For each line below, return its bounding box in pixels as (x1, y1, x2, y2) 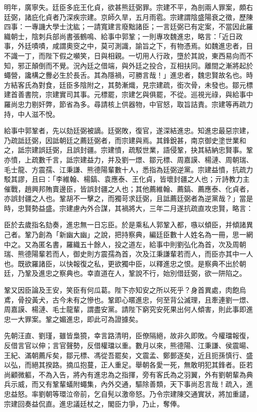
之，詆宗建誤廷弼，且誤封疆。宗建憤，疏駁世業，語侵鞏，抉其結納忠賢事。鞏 (4, 145, 253, 155)
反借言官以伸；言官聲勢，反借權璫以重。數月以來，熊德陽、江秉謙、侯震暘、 (4, 340, 253, 350)
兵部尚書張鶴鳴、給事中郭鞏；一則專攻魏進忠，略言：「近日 (45, 31, 236, 41)
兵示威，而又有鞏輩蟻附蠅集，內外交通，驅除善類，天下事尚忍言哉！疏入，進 (4, 379, 253, 389)
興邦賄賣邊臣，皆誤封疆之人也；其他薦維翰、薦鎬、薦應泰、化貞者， (31, 183, 253, 194)
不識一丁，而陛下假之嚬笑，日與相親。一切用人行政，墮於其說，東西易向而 (4, 50, 246, 60)
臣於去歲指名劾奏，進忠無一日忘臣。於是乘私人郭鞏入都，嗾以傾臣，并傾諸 (4, 219, 246, 230)
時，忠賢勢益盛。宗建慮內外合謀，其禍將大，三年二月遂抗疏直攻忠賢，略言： (4, 203, 253, 213)
